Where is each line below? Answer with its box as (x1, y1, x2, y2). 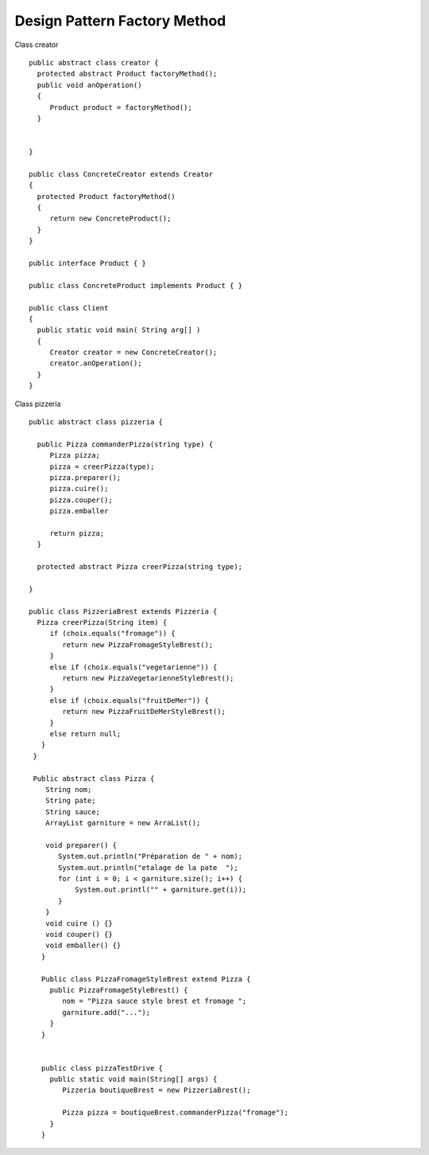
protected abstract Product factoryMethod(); (37, 69, 218, 79)
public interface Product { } (29, 259, 147, 267)
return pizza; (49, 529, 105, 537)
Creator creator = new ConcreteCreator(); (49, 348, 218, 357)
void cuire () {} (44, 919, 113, 927)
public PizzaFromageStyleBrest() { (49, 985, 188, 994)
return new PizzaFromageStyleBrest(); (62, 640, 214, 649)
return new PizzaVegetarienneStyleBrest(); (62, 673, 234, 683)
